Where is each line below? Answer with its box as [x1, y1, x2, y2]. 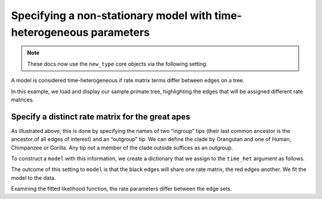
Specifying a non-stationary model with [11, 9, 212, 22]
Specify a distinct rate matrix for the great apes [11, 111, 190, 122]
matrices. [11, 96, 35, 103]
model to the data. [11, 174, 56, 181]
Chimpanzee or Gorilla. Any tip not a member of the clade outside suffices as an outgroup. [11, 144, 233, 151]
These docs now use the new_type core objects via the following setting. [27, 60, 208, 67]
